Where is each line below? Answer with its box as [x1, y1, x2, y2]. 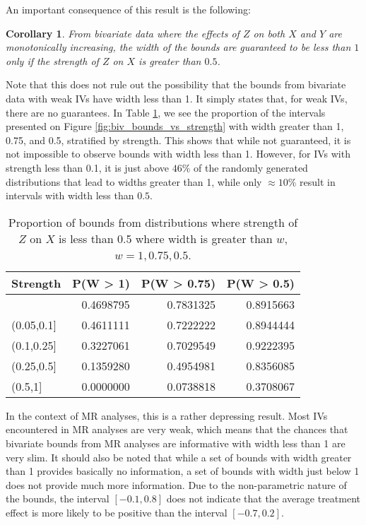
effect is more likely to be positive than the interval [6, 505, 228, 519]
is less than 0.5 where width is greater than [59, 230, 273, 247]
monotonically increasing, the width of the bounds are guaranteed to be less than [6, 40, 351, 54]
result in [300, 174, 336, 189]
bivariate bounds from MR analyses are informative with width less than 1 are [6, 435, 346, 450]
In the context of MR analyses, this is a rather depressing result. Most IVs [6, 408, 328, 423]
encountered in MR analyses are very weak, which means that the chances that [6, 422, 348, 437]
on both [253, 25, 285, 40]
